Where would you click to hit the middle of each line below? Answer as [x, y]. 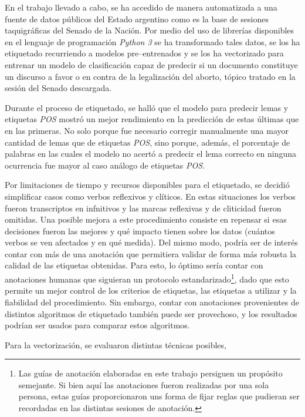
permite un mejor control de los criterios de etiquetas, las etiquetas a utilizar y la [151, 290]
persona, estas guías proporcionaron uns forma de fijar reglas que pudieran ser [159, 396]
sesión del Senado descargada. [58, 88]
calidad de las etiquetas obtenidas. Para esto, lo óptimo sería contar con [134, 265]
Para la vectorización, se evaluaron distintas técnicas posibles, [116, 344]
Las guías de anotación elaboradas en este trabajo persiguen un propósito [150, 373]
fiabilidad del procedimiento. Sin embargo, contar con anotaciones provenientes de [152, 302]
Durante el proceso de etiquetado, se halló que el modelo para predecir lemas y [147, 107]
